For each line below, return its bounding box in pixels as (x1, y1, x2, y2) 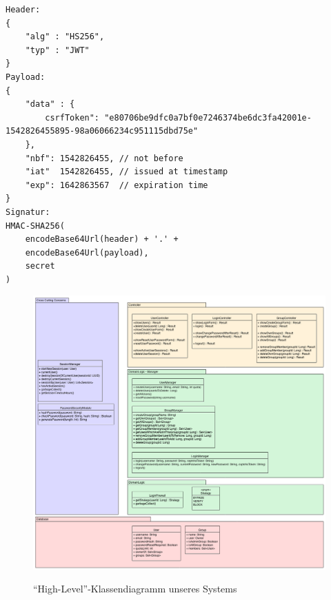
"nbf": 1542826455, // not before (25, 153, 183, 163)
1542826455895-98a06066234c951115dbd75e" (6, 126, 199, 136)
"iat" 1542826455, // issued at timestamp (25, 167, 228, 177)
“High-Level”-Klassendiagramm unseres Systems (33, 581, 237, 596)
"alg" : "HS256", (25, 32, 105, 42)
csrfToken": (45, 112, 100, 123)
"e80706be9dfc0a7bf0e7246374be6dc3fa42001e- (104, 112, 312, 123)
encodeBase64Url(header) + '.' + (25, 234, 179, 245)
